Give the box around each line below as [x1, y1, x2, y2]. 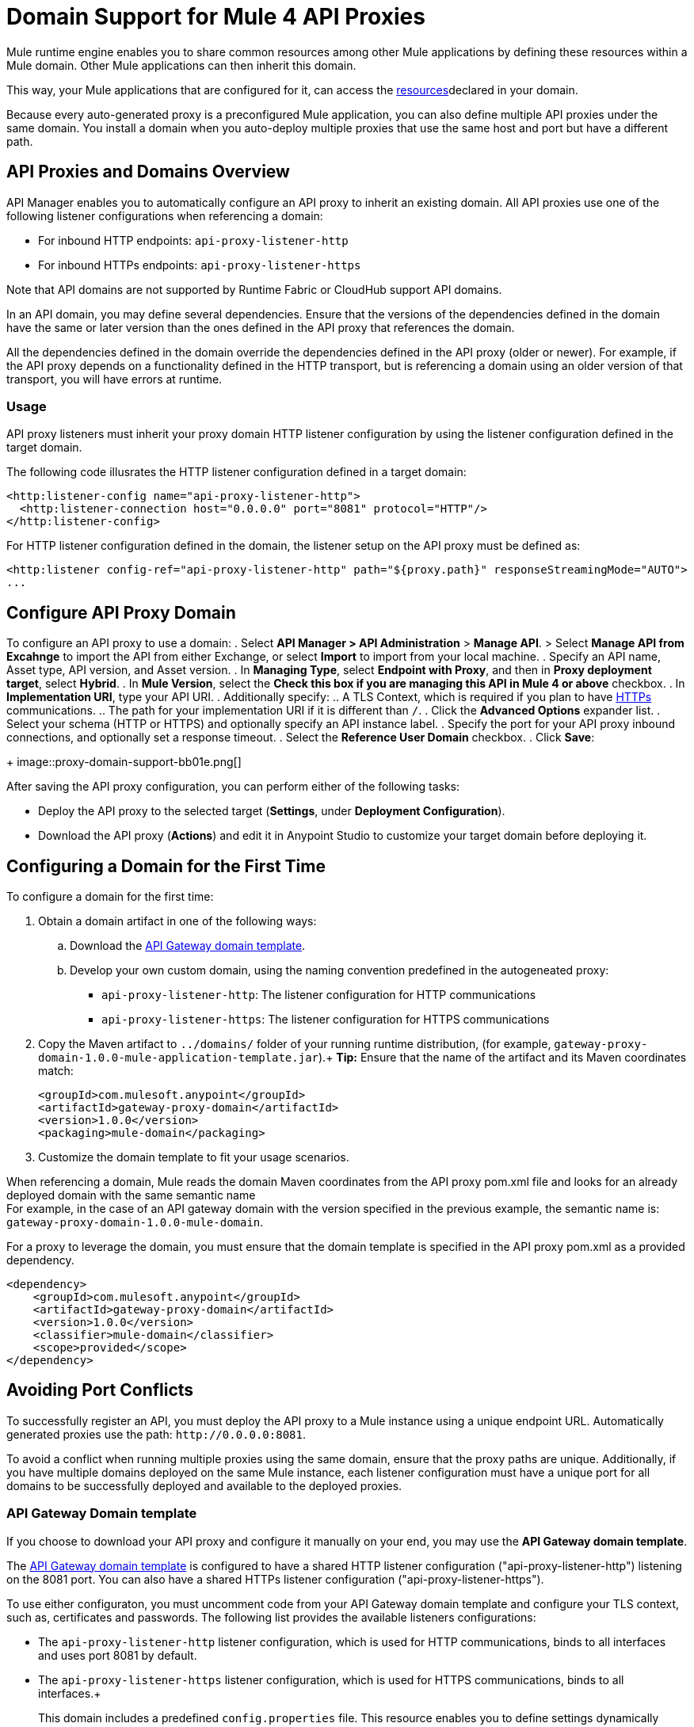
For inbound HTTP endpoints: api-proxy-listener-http [38, 233, 349, 247]
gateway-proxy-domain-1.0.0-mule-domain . [6, 1215, 264, 1229]
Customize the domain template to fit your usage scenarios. [38, 1150, 349, 1165]
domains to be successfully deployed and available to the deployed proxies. [6, 1478, 402, 1493]
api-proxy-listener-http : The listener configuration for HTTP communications [101, 988, 536, 1002]
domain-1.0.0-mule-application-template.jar [38, 1051, 319, 1065]
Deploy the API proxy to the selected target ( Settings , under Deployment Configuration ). [38, 804, 505, 818]
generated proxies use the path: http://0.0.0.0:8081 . [6, 1427, 306, 1441]
